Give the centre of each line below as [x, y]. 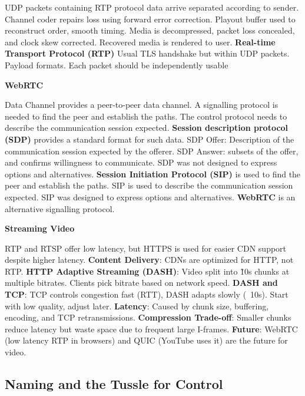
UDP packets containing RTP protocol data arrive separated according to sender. [152, 7]
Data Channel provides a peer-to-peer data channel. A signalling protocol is [142, 105]
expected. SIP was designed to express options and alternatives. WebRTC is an [150, 197]
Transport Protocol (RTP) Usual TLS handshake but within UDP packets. [147, 53]
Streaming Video [40, 228]
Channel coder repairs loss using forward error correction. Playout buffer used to [150, 19]
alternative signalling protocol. [60, 208]
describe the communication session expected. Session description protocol [147, 128]
